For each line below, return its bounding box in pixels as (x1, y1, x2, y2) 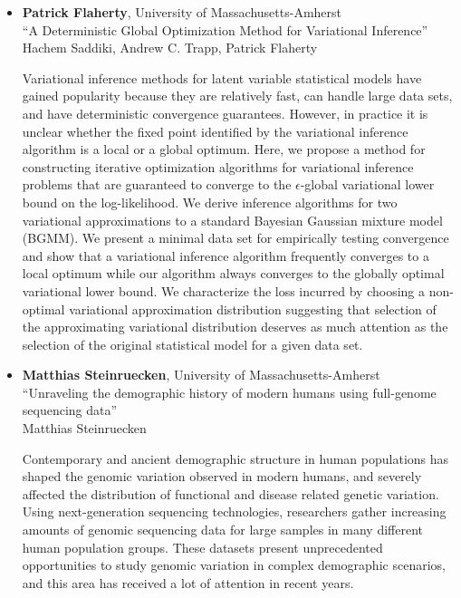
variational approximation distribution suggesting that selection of (69, 299, 437, 318)
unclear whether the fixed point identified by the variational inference (22, 121, 408, 140)
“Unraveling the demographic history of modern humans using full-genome (22, 382, 437, 401)
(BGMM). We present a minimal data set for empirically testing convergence (22, 228, 449, 247)
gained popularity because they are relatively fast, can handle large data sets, (22, 86, 453, 105)
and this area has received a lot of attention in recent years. (22, 573, 354, 592)
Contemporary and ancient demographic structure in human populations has (22, 448, 449, 468)
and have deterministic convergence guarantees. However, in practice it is (22, 103, 428, 122)
